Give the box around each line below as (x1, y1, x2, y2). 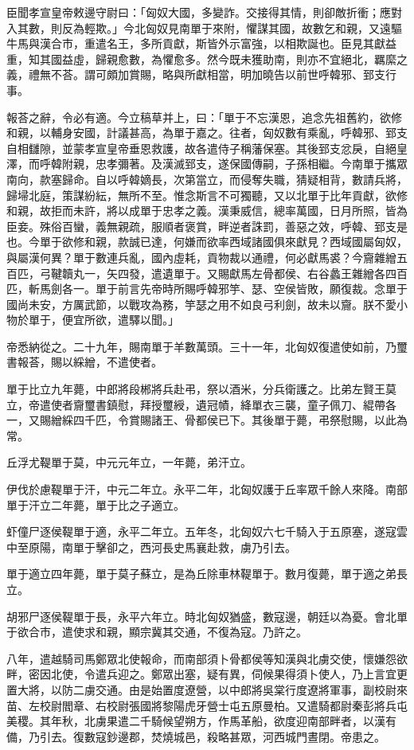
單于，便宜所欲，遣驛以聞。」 (28, 311, 179, 328)
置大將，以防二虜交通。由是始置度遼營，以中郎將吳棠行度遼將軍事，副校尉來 (6, 681, 408, 697)
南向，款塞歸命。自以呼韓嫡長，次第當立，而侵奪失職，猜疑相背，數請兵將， (6, 170, 408, 187)
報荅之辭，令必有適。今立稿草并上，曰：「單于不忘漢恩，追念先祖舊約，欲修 (6, 108, 402, 125)
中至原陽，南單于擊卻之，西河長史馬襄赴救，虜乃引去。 (6, 538, 296, 555)
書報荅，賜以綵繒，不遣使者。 (6, 354, 162, 370)
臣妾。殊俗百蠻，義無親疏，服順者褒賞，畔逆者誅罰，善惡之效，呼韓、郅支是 (6, 217, 408, 234)
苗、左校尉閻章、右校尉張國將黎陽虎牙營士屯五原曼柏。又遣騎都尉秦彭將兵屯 (6, 697, 408, 713)
